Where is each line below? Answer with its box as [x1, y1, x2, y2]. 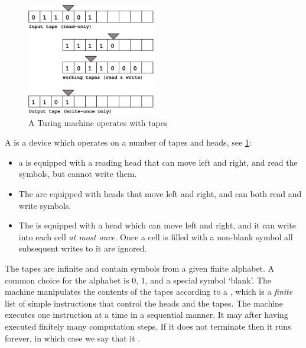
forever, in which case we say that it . [5, 331, 141, 344]
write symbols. [18, 199, 71, 211]
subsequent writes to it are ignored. [18, 242, 147, 254]
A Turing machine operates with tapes [28, 116, 168, 128]
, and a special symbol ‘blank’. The [145, 273, 271, 286]
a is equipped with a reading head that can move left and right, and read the [18, 156, 298, 168]
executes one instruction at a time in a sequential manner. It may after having [5, 308, 288, 321]
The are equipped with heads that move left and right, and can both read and [18, 188, 302, 200]
